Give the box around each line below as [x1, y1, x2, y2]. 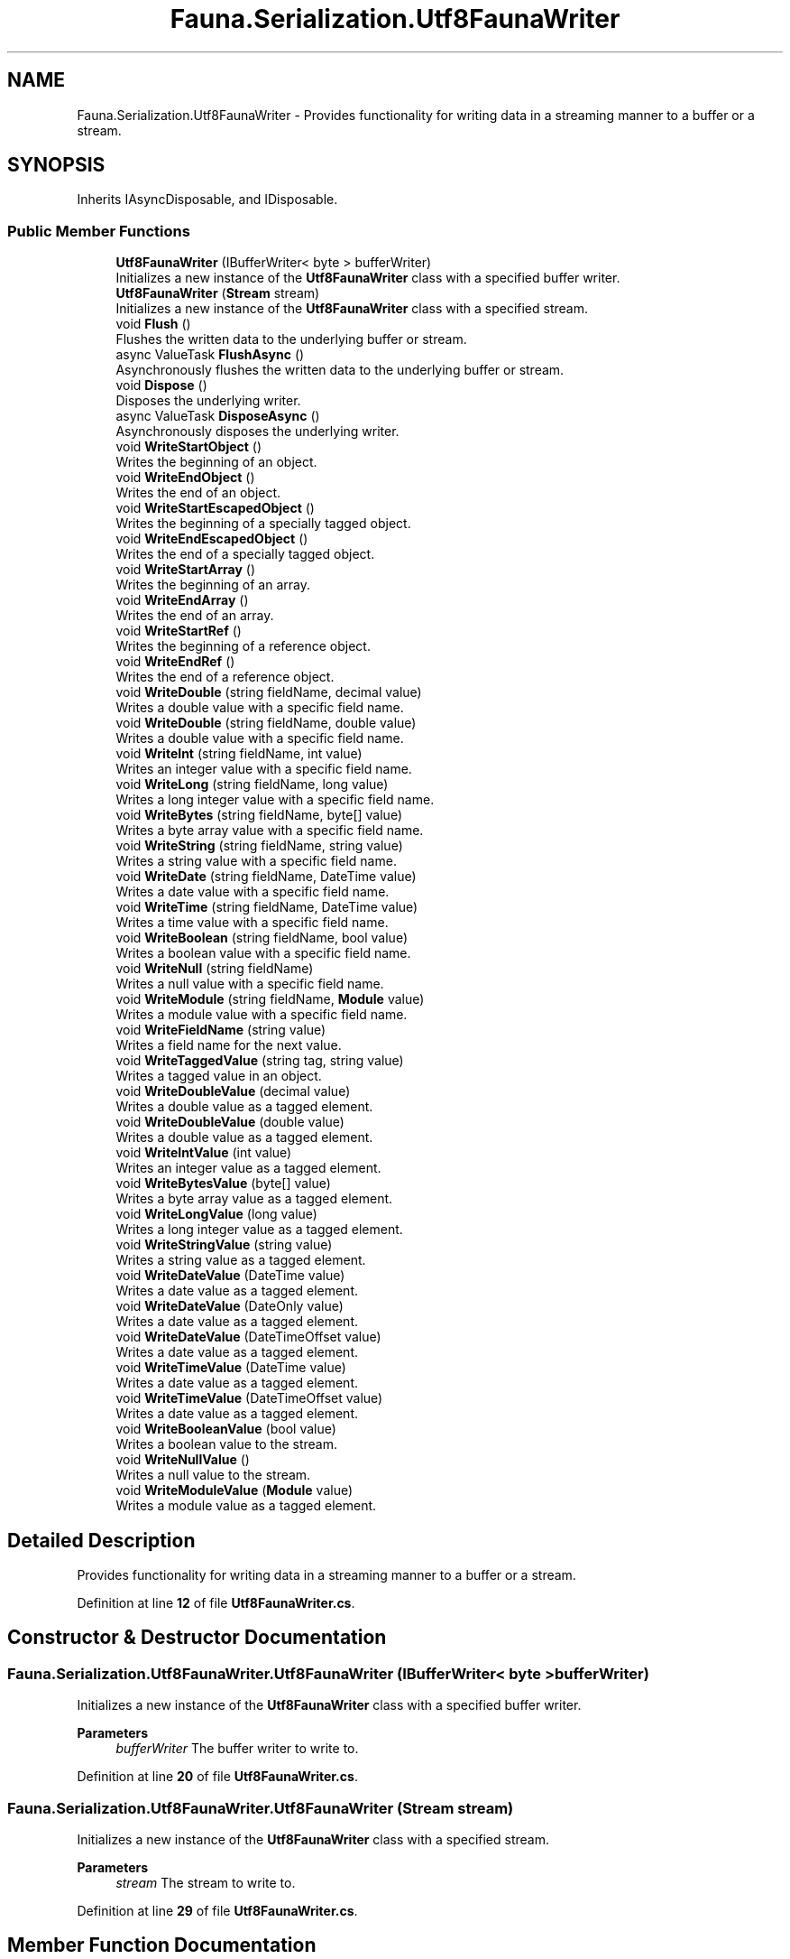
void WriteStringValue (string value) [115, 1237, 333, 1253]
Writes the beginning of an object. [115, 454, 317, 470]
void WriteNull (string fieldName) [115, 961, 314, 977]
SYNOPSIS [7, 153, 106, 177]
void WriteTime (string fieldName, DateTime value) [115, 899, 418, 915]
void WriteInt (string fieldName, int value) [115, 746, 363, 762]
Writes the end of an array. [115, 608, 274, 624]
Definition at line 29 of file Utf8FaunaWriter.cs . [77, 1903, 358, 1918]
